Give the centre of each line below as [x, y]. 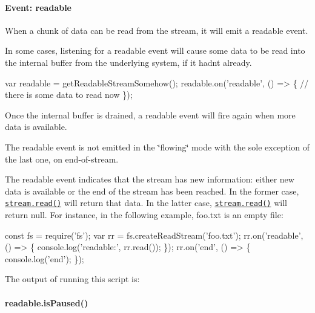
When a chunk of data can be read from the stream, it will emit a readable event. [157, 30]
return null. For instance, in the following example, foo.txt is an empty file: [144, 214]
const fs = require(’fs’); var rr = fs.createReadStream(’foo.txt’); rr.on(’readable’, [154, 235]
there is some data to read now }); [69, 95]
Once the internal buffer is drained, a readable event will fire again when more [150, 115]
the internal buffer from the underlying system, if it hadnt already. [128, 62]
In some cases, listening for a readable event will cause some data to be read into [155, 50]
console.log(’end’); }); [45, 258]
